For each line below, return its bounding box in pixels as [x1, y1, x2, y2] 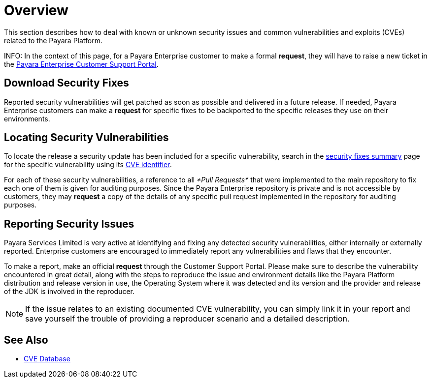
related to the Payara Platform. [4, 36, 103, 45]
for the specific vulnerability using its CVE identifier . [4, 160, 172, 169]
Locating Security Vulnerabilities [4, 131, 169, 144]
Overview [4, 2, 68, 19]
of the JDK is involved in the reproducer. [4, 287, 135, 296]
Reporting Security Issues [4, 217, 134, 230]
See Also [4, 333, 48, 346]
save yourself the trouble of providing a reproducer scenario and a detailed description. [25, 314, 350, 324]
